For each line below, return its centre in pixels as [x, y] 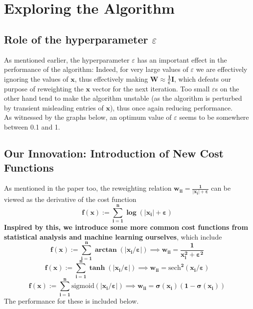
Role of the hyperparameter [76, 39]
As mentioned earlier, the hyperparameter [67, 59]
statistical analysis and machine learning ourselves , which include [113, 236]
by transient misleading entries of [54, 107]
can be [221, 188]
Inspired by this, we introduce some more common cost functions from [126, 227]
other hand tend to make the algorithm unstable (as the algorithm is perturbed [123, 98]
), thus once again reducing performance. [171, 107]
